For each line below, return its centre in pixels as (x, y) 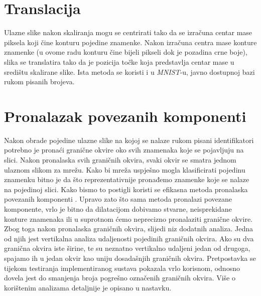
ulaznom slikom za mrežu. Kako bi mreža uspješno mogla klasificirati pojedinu (125, 169)
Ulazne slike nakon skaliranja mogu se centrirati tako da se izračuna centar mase (128, 32)
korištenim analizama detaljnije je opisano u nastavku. (88, 287)
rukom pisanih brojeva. (39, 82)
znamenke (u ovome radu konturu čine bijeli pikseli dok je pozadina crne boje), (126, 52)
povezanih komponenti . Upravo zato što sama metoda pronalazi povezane (118, 199)
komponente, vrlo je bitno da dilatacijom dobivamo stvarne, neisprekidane (118, 208)
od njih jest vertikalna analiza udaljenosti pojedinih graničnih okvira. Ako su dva (129, 238)
